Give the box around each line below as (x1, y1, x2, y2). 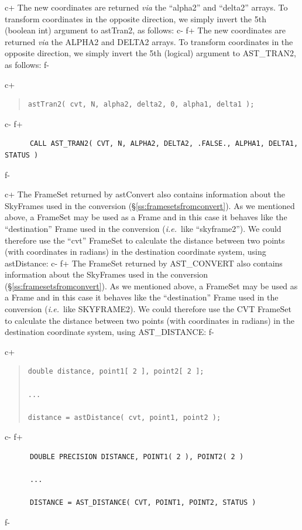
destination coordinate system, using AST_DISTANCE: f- (5, 326, 214, 338)
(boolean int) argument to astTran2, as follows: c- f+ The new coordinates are (5, 24, 286, 36)
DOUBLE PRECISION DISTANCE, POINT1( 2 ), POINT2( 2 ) (29, 453, 244, 461)
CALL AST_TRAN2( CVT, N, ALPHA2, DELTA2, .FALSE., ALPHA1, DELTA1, (29, 139, 298, 148)
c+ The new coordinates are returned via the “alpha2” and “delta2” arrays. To (5, 1, 288, 13)
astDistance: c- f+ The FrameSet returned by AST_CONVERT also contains (5, 257, 283, 269)
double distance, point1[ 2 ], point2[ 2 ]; (28, 367, 204, 376)
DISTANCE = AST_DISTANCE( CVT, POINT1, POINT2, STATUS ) (29, 498, 256, 507)
